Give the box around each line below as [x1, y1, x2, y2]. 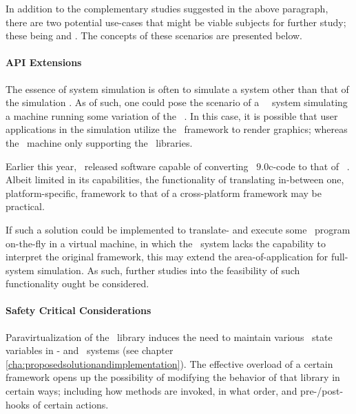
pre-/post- [300, 384, 344, 398]
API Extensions [6, 55, 82, 70]
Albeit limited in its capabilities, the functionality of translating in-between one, [6, 172, 344, 187]
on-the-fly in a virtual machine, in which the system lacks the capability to [6, 236, 326, 250]
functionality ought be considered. [6, 276, 149, 291]
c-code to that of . [269, 158, 350, 173]
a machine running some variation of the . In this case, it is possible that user [6, 108, 338, 123]
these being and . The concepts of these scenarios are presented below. [6, 28, 303, 43]
